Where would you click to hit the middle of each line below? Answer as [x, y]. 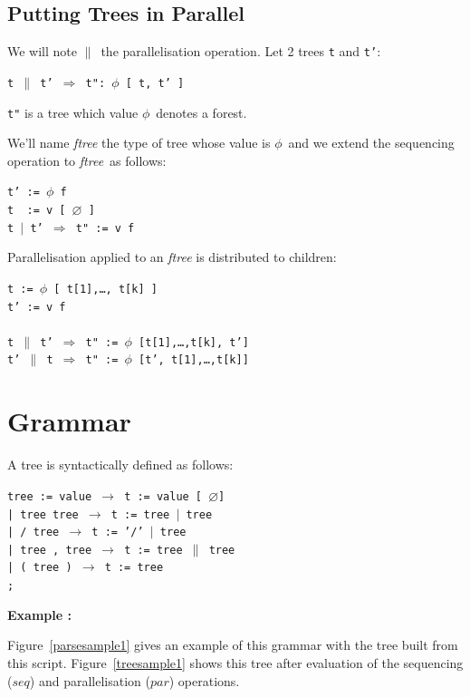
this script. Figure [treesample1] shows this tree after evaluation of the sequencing [235, 662]
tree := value [50, 496]
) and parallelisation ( [90, 680]
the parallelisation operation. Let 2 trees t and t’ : [241, 51]
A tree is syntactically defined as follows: [120, 465]
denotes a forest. [201, 112]
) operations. [204, 680]
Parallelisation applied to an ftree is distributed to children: [172, 257]
